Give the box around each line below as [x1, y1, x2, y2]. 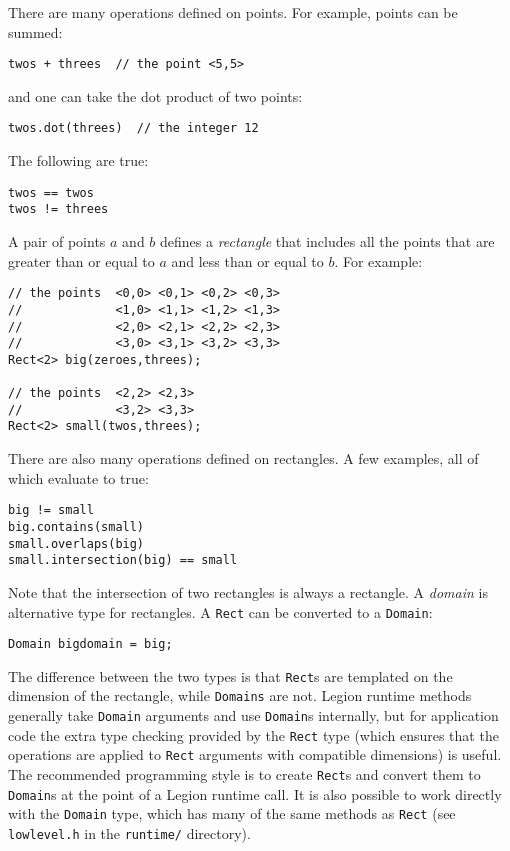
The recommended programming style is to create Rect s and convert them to [8, 764, 481, 785]
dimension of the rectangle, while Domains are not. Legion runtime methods [8, 685, 472, 706]
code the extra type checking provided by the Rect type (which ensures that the [8, 724, 499, 745]
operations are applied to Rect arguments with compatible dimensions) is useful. [8, 744, 502, 765]
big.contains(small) [8, 519, 145, 534]
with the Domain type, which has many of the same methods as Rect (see [8, 803, 456, 824]
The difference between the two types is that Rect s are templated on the [8, 665, 453, 686]
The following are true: [8, 150, 149, 171]
